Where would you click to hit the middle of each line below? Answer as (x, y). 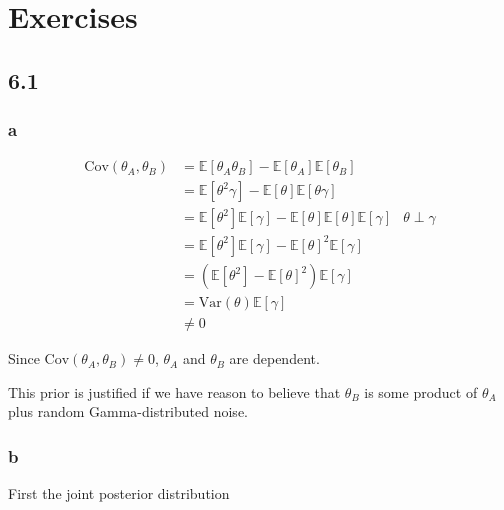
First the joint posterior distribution (119, 493)
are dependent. (274, 358)
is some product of (421, 391)
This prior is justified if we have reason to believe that (174, 391)
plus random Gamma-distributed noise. (128, 411)
